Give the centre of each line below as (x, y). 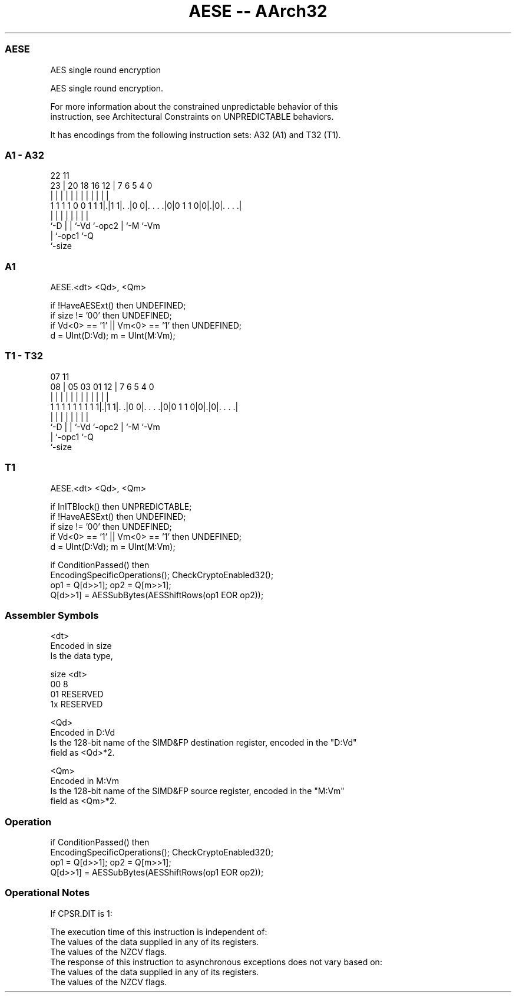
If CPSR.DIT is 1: (81, 913)
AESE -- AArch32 (258, 11)
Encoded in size (81, 646)
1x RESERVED (77, 704)
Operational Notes (47, 893)
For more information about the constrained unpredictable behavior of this (194, 106)
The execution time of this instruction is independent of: (159, 932)
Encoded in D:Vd (82, 733)
